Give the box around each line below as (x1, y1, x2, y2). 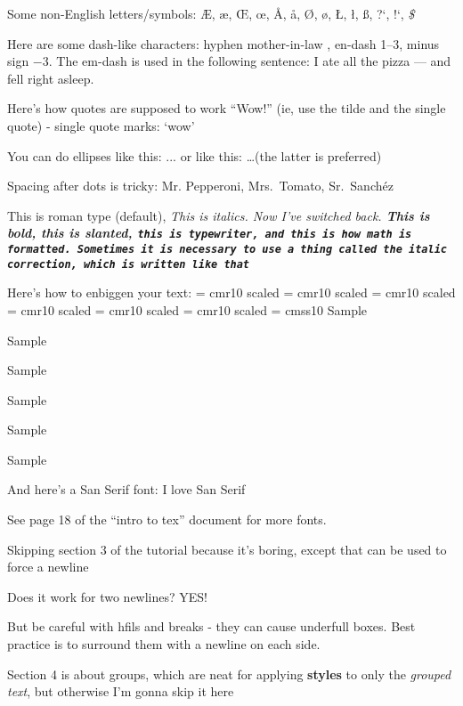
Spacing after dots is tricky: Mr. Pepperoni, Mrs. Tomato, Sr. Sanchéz (7, 176, 394, 195)
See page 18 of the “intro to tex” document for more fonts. (7, 510, 327, 529)
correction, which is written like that (7, 257, 250, 271)
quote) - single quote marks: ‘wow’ (7, 116, 195, 134)
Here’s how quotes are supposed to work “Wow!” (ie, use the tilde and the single (7, 99, 446, 118)
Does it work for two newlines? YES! (7, 587, 207, 605)
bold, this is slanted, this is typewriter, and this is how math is (7, 223, 412, 242)
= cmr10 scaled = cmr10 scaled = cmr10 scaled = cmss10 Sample (7, 300, 368, 319)
